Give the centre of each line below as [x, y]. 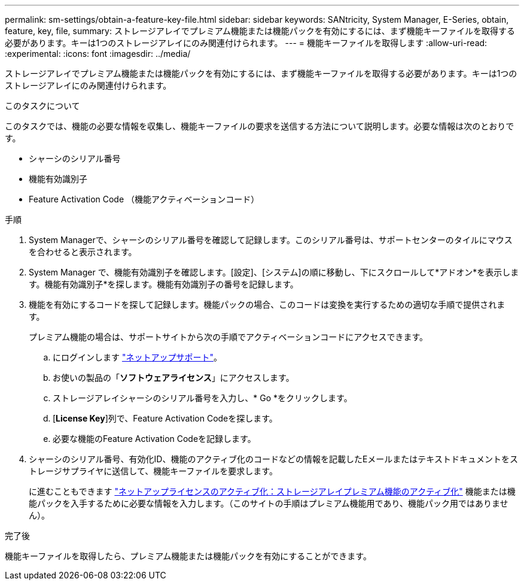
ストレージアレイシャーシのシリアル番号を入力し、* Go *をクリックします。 [202, 398]
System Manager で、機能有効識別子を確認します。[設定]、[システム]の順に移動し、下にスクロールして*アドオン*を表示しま [274, 272]
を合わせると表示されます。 [83, 252]
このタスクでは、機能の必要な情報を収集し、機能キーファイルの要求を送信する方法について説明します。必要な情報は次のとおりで [260, 126]
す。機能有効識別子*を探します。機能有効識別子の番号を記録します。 [164, 284]
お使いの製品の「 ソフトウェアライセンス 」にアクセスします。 [173, 378]
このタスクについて [42, 106]
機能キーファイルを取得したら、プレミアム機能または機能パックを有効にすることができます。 [188, 556]
